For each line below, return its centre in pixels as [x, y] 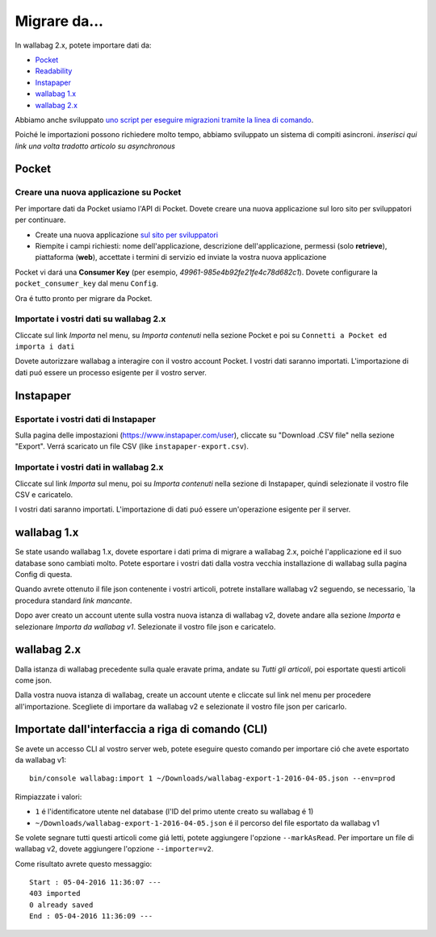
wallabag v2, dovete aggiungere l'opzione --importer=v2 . [114, 849]
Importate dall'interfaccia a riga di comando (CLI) [141, 729]
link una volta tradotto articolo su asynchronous [95, 146]
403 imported [55, 893]
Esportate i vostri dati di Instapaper [86, 419]
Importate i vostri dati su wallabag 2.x [90, 319]
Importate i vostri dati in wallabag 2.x [89, 467]
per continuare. [40, 220]
